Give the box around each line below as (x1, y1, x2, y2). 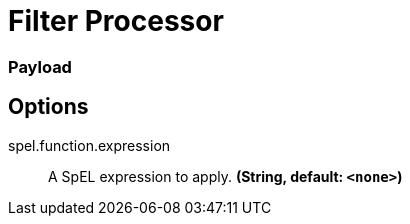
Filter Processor (8, 4, 224, 38)
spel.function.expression (8, 136, 171, 154)
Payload (8, 56, 72, 77)
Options (8, 94, 89, 120)
